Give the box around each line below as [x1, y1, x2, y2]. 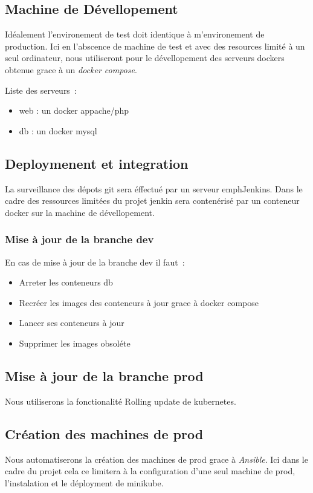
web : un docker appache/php [19, 104, 129, 117]
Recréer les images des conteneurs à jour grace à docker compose [19, 296, 259, 309]
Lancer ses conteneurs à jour [19, 316, 124, 329]
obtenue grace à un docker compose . [5, 63, 137, 76]
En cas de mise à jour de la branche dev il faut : [5, 255, 185, 268]
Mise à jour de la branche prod [5, 366, 204, 385]
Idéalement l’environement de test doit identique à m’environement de [5, 28, 265, 41]
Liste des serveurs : [5, 83, 77, 96]
